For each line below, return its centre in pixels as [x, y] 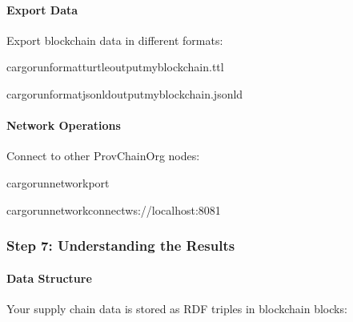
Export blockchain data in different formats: [115, 40]
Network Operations [64, 125]
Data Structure [49, 278]
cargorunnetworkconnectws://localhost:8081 [114, 209]
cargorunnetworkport [58, 182]
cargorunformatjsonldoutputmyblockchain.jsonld [125, 93]
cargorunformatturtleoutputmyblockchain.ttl [115, 67]
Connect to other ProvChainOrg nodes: [103, 156]
